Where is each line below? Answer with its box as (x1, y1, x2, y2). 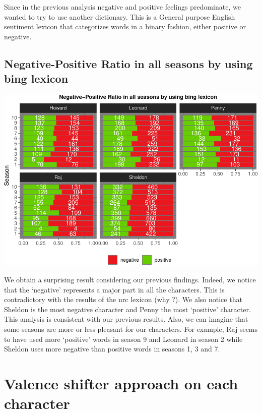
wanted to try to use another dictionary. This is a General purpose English (4, 11, 235, 22)
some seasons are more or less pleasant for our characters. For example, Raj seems (4, 323, 258, 334)
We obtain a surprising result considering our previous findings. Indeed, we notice (4, 274, 256, 284)
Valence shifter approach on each (4, 373, 238, 393)
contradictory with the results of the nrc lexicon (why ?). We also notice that (4, 294, 242, 305)
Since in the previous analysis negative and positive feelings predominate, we (4, 2, 241, 12)
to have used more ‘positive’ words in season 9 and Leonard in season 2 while (4, 333, 243, 344)
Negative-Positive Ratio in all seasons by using (4, 55, 253, 71)
